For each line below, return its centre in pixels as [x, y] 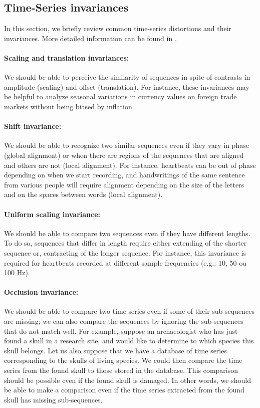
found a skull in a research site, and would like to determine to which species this [129, 341]
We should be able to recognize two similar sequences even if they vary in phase [126, 145]
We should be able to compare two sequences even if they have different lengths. [127, 233]
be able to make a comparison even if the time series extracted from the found [124, 390]
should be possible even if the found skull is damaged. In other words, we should [127, 380]
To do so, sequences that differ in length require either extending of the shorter [125, 243]
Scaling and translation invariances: [67, 57]
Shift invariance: [33, 126]
